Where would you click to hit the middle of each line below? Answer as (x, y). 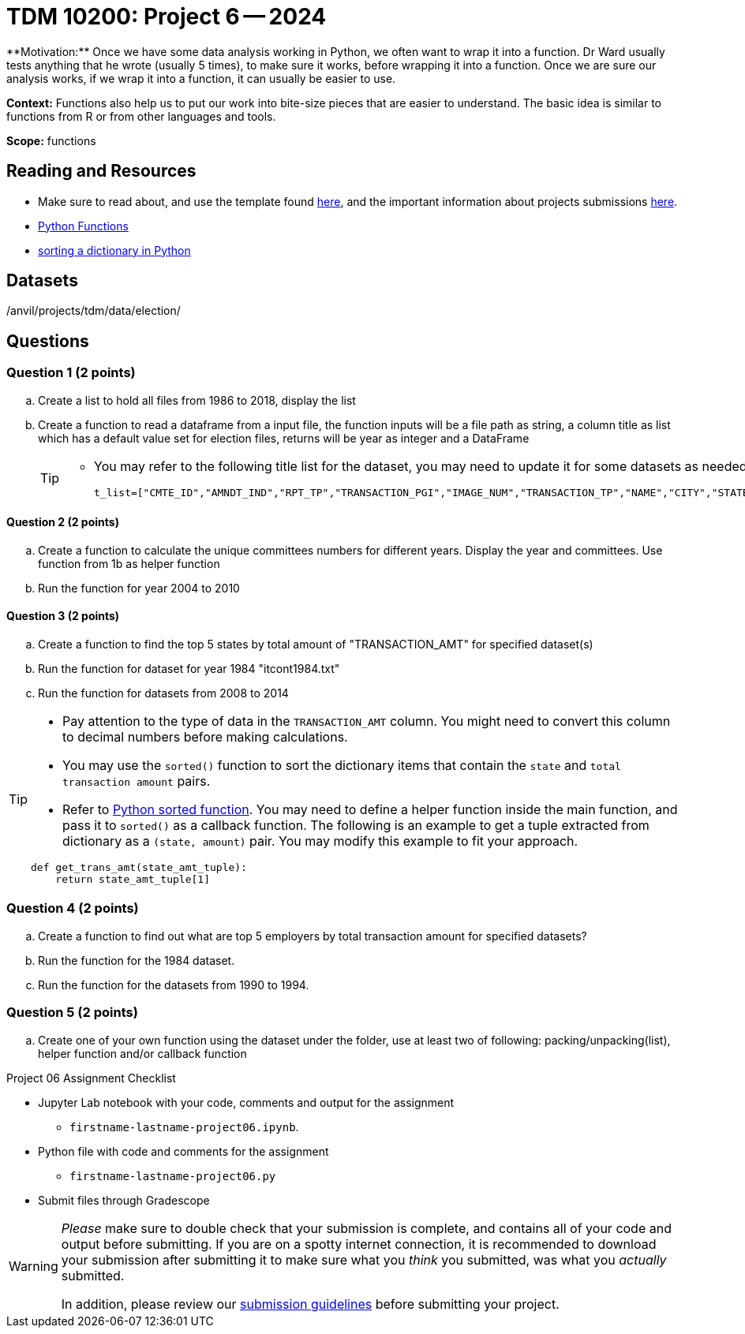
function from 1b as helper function (129, 563)
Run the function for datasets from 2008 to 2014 (163, 693)
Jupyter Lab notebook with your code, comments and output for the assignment (246, 1102)
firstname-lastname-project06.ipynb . (184, 1127)
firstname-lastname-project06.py (173, 1176)
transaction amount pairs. (137, 781)
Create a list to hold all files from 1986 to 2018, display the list (197, 400)
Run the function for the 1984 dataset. (137, 960)
